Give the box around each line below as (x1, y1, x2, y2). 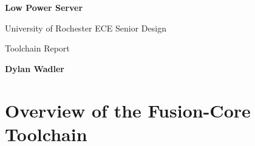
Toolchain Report (5, 42, 70, 55)
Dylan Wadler (5, 62, 64, 75)
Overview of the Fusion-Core (5, 98, 251, 122)
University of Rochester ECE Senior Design (5, 21, 166, 34)
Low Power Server (5, 1, 83, 13)
